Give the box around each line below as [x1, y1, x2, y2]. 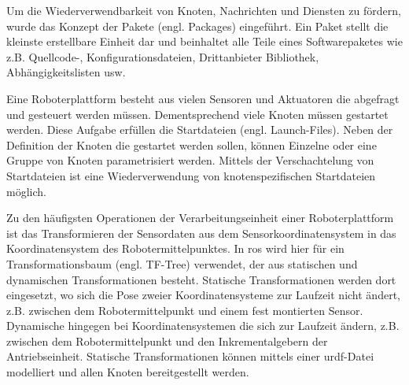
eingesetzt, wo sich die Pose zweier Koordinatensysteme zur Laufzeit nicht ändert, [6, 287, 400, 303]
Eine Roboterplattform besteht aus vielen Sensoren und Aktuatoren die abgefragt [6, 90, 400, 106]
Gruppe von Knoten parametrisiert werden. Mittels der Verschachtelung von [6, 152, 374, 168]
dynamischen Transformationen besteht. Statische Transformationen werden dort [6, 271, 396, 287]
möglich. [6, 183, 46, 199]
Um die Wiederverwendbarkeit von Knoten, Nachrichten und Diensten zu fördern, [6, 2, 401, 18]
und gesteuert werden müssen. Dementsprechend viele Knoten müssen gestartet [6, 106, 389, 122]
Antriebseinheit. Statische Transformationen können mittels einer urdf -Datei [6, 348, 374, 365]
